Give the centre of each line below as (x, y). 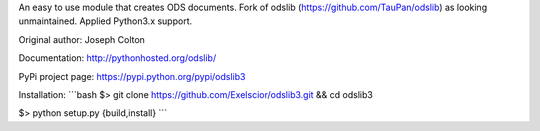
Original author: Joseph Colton (81, 39)
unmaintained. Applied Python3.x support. (105, 21)
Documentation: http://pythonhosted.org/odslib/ (117, 58)
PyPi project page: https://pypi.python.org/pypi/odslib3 (132, 76)
